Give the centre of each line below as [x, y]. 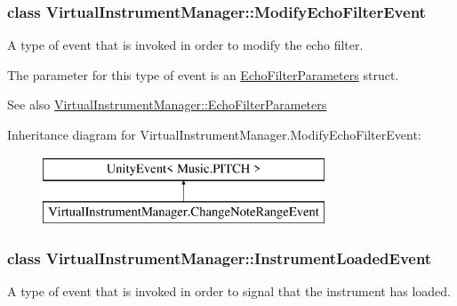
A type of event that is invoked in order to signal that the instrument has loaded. [229, 290]
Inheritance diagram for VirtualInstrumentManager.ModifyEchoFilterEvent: [214, 134]
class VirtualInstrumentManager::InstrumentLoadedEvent [220, 258]
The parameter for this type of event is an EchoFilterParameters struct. [203, 74]
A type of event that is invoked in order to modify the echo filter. [185, 45]
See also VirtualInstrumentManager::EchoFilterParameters [167, 105]
